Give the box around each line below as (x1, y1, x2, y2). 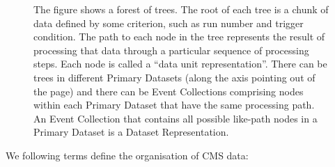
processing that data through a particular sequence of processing (33, 42, 309, 57)
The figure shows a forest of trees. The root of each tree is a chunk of (33, 2, 329, 16)
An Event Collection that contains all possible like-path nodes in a (33, 111, 318, 125)
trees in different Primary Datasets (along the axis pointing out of (33, 70, 315, 84)
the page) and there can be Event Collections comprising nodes (33, 83, 304, 98)
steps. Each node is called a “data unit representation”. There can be (33, 56, 327, 71)
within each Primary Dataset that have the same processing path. (33, 97, 315, 112)
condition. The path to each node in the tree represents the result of (33, 29, 325, 44)
